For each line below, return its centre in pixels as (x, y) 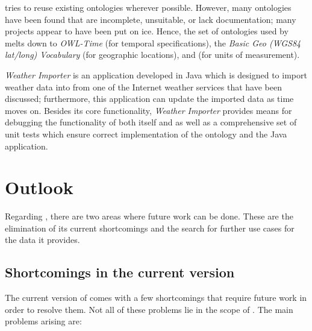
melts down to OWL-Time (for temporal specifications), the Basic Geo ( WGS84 (153, 43)
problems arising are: (43, 321)
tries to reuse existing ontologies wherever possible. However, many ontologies (148, 7)
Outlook (39, 187)
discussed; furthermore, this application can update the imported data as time (149, 99)
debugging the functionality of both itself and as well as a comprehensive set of (151, 122)
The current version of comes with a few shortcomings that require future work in (156, 298)
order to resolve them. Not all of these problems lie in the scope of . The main (149, 309)
